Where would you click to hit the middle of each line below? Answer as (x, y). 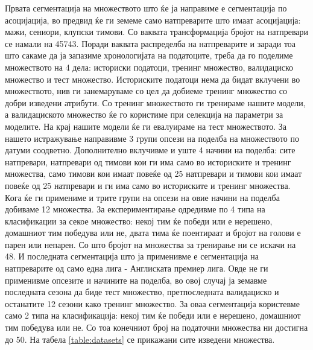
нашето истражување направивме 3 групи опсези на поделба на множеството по (152, 138)
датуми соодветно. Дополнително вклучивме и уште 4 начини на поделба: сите (150, 150)
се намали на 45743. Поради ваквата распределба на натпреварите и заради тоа (150, 43)
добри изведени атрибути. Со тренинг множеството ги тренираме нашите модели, (155, 102)
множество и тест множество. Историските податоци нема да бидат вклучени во (153, 79)
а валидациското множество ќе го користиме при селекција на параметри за (144, 114)
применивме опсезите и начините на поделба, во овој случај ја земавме (136, 280)
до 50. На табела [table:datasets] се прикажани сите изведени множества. (140, 339)
